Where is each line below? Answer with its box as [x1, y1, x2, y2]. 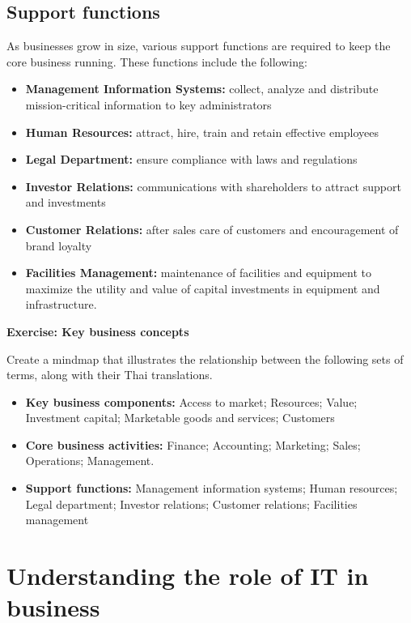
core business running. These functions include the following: [6, 53, 307, 70]
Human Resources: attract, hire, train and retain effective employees [25, 123, 379, 140]
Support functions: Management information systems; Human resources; [25, 480, 398, 497]
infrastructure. [25, 296, 97, 313]
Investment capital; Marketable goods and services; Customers [25, 409, 335, 426]
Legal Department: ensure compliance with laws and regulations [25, 151, 358, 168]
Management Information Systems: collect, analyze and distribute [25, 80, 379, 97]
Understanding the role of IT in [6, 559, 369, 592]
